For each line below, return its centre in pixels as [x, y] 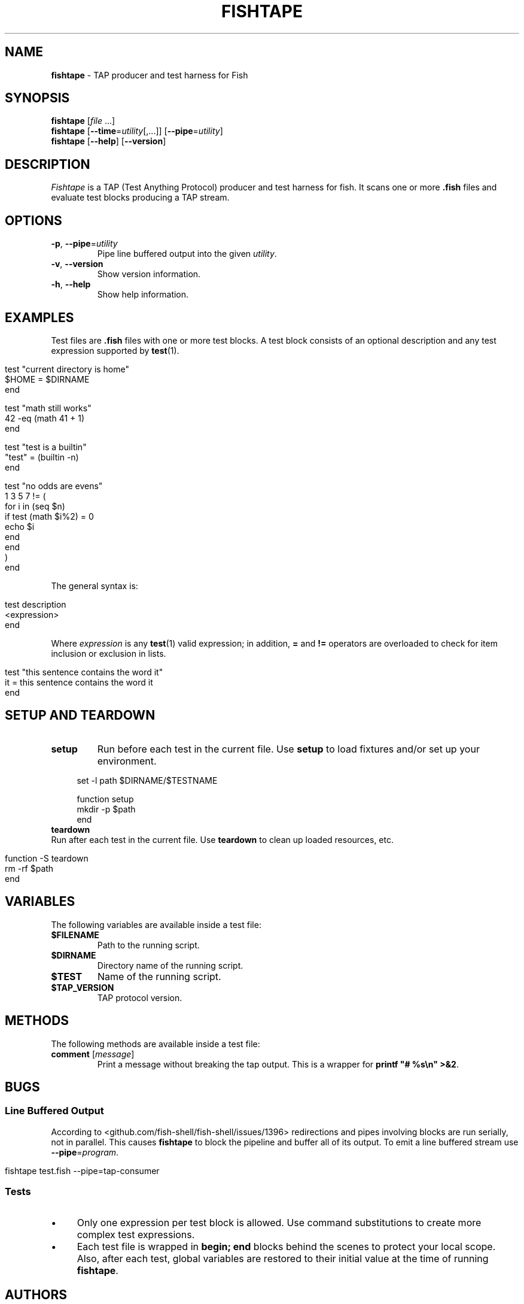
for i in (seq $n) [35, 506]
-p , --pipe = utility [84, 244]
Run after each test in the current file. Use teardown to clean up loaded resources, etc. [223, 839]
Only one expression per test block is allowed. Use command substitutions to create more [279, 1223]
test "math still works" [48, 408]
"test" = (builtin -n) [42, 457]
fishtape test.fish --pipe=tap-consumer [82, 1170]
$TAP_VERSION [83, 987]
